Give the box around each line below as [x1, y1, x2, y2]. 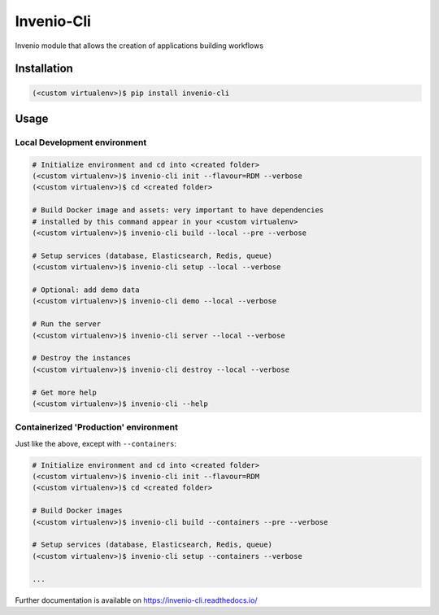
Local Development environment [15, 137, 147, 148]
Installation [15, 62, 73, 76]
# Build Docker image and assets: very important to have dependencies [32, 206, 324, 215]
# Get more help [32, 387, 98, 397]
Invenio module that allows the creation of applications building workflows [15, 41, 264, 50]
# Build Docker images [32, 506, 123, 516]
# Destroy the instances [32, 354, 132, 363]
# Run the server [32, 320, 102, 329]
